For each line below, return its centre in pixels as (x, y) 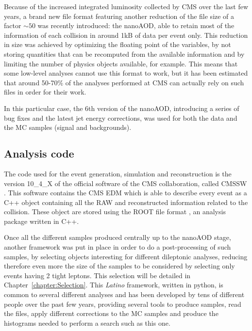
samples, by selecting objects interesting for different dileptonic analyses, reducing (126, 256)
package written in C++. (42, 221)
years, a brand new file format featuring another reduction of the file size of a (119, 16)
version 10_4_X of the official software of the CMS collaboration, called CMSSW (126, 183)
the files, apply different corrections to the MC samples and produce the (111, 313)
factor (13, 25)
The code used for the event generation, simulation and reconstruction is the (118, 173)
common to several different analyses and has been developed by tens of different (124, 294)
